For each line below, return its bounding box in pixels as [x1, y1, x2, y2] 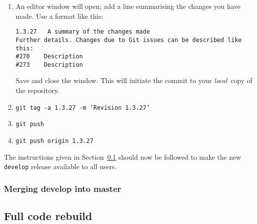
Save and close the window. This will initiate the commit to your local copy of [15, 75, 253, 86]
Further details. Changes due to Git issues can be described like [15, 36, 242, 44]
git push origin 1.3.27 [15, 137, 94, 144]
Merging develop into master [4, 182, 121, 194]
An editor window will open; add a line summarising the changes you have [15, 1, 241, 11]
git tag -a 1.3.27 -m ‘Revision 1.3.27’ [15, 104, 150, 111]
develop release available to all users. [4, 161, 117, 172]
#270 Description [15, 53, 83, 60]
